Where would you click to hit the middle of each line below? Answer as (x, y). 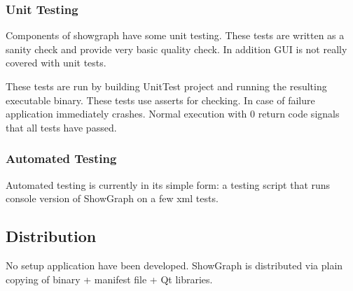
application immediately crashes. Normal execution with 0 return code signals (173, 114)
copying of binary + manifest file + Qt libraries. (109, 279)
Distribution (51, 236)
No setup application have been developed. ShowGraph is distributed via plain (174, 265)
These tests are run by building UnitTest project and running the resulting (166, 86)
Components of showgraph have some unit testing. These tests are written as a (175, 35)
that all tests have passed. (61, 127)
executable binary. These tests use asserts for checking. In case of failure (160, 100)
